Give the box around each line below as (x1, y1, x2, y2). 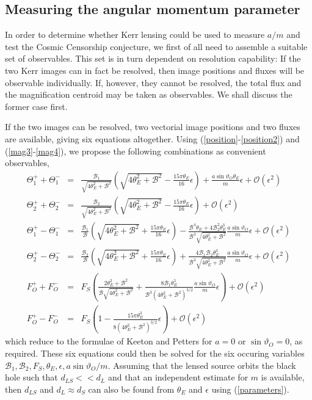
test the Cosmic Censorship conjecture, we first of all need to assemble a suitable (5, 40, 308, 53)
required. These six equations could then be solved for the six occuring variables (5, 346, 305, 359)
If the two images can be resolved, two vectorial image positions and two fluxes (5, 120, 300, 133)
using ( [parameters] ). (211, 382, 289, 395)
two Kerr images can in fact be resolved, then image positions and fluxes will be (5, 64, 305, 76)
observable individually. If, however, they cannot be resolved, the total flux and (5, 76, 302, 89)
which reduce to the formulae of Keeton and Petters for (5, 335, 212, 347)
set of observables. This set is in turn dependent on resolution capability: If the (5, 52, 301, 65)
